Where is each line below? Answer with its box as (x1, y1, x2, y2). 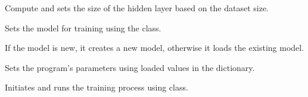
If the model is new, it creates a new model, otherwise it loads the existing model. (5, 41, 304, 54)
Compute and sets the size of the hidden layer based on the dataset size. (5, 2, 269, 14)
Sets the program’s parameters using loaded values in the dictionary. (5, 61, 255, 73)
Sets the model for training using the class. (5, 21, 161, 34)
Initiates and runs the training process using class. (5, 81, 188, 93)
